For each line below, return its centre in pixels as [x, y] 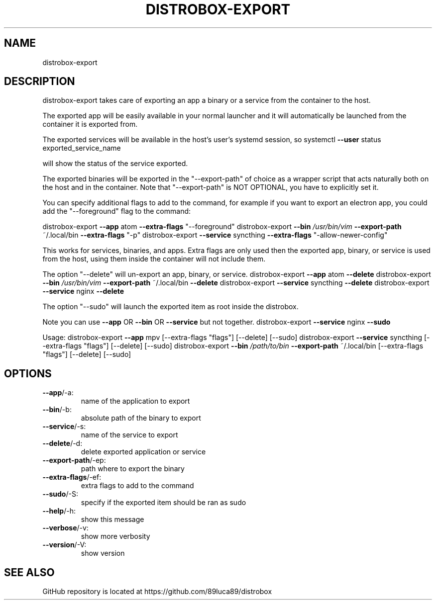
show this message [112, 519]
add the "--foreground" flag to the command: [117, 211]
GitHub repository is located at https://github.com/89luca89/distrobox [157, 592]
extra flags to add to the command [137, 486]
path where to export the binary [133, 469]
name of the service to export [129, 435]
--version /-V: [64, 545]
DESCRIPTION [40, 82]
